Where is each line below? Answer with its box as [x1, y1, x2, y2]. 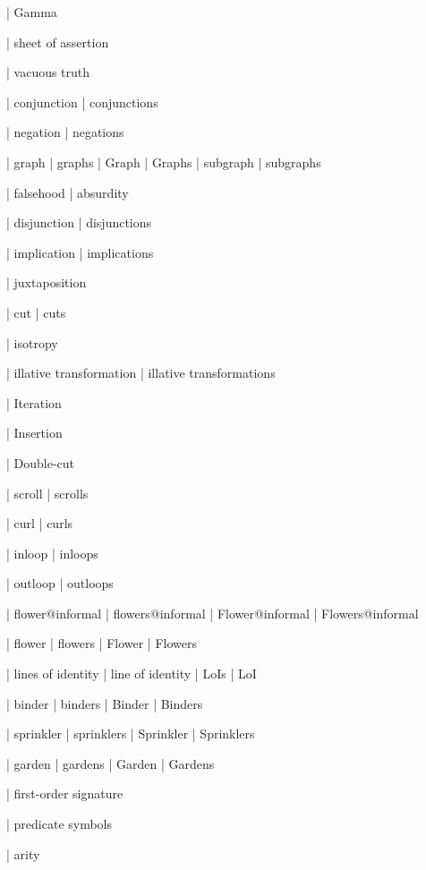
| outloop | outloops [6, 574, 114, 593]
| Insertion [6, 423, 63, 442]
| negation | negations [6, 123, 124, 141]
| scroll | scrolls [6, 483, 89, 502]
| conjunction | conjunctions [6, 92, 158, 111]
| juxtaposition [6, 273, 87, 292]
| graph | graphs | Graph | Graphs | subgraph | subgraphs [6, 152, 321, 171]
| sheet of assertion [6, 32, 109, 51]
